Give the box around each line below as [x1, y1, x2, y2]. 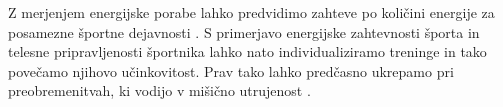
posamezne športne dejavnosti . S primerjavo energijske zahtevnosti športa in [8, 21, 480, 42]
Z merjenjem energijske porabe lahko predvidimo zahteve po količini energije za [8, 2, 495, 22]
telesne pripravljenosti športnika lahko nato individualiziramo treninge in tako [8, 41, 487, 62]
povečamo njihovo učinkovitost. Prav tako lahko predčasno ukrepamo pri [8, 60, 454, 81]
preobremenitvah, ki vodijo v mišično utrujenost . [8, 80, 311, 101]
